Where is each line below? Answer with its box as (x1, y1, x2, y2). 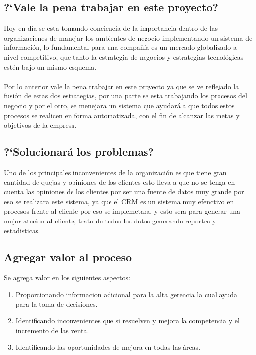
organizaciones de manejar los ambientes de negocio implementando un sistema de (4, 32, 253, 43)
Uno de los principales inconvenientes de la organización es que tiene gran (4, 167, 227, 177)
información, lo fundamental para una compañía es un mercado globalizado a (4, 42, 237, 52)
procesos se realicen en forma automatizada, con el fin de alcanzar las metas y (4, 110, 240, 120)
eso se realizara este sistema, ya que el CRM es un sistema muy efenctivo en (4, 196, 234, 206)
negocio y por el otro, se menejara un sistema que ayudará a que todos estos (4, 100, 235, 110)
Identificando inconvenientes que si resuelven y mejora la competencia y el (15, 315, 240, 326)
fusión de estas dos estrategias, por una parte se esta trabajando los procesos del (4, 90, 247, 101)
